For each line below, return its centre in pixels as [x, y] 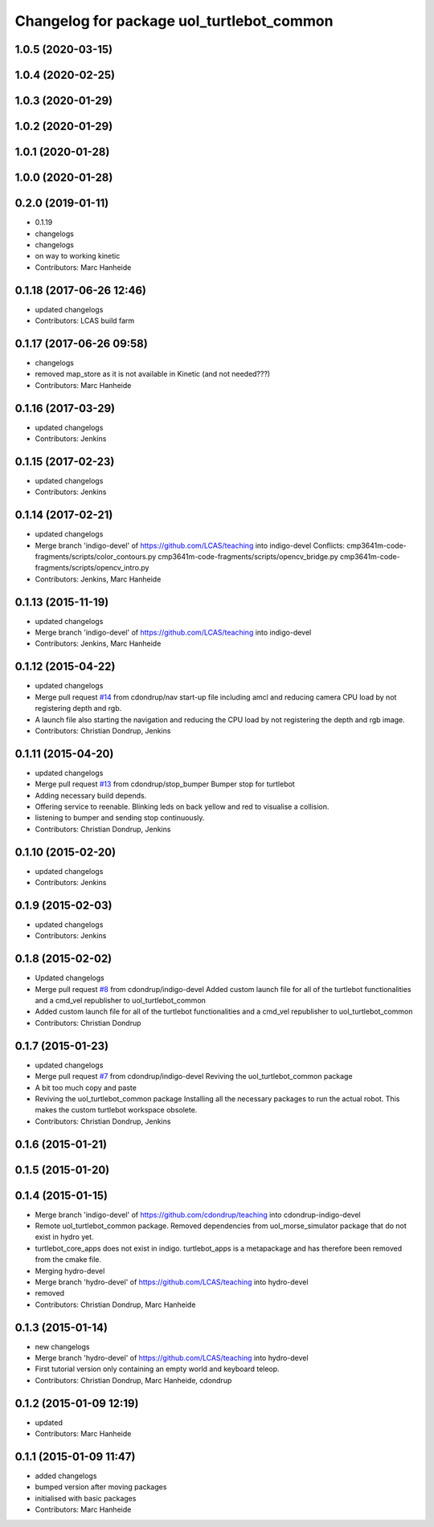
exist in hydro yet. [64, 1237]
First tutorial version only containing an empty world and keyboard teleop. [158, 1369]
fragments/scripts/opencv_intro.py [92, 568]
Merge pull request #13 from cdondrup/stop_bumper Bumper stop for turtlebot [165, 784]
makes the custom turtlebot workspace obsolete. [116, 1110]
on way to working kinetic [78, 256]
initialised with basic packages [86, 1498]
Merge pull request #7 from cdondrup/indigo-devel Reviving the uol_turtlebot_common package [194, 1076]
